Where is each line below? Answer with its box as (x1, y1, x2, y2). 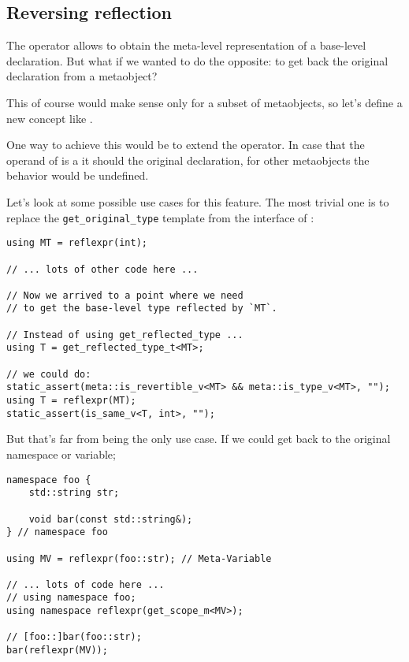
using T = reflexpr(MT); (6, 395, 136, 407)
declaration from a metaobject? (6, 68, 158, 84)
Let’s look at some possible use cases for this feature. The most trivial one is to (6, 193, 389, 210)
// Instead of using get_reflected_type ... (6, 329, 244, 340)
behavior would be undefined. (6, 167, 149, 184)
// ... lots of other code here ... (6, 263, 199, 275)
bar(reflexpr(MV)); (6, 645, 108, 656)
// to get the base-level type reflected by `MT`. (6, 303, 277, 314)
